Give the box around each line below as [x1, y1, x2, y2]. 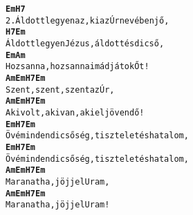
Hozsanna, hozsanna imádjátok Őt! [6, 62, 149, 72]
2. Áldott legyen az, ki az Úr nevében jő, [6, 15, 169, 26]
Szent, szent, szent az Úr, [6, 84, 115, 95]
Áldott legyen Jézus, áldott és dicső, [6, 38, 165, 48]
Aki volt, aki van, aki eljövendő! [6, 107, 145, 118]
